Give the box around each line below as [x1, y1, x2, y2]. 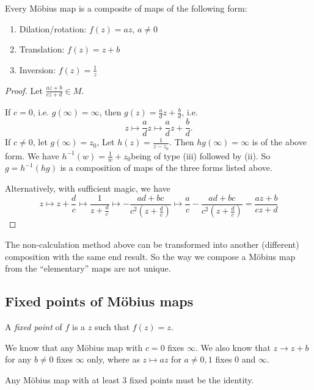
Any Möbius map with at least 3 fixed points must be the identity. [5, 373, 254, 386]
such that [94, 320, 130, 333]
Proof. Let [5, 84, 43, 96]
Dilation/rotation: [19, 22, 87, 35]
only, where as [87, 353, 140, 366]
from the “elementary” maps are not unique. [5, 262, 171, 275]
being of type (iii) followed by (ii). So [131, 149, 271, 162]
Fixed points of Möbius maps [5, 292, 194, 311]
